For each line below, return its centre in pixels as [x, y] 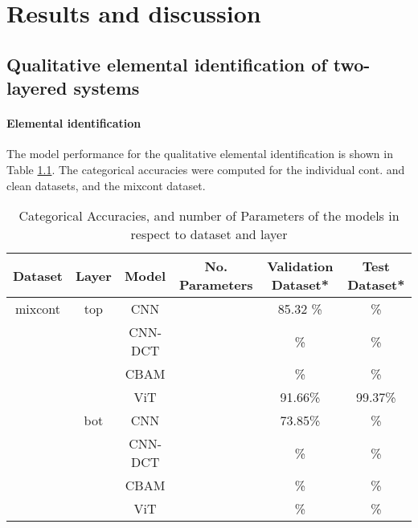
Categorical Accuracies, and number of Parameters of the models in [209, 216]
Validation [300, 266]
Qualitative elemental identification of [167, 64]
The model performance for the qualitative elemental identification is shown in [200, 154]
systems [107, 88]
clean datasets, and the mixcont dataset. [106, 185]
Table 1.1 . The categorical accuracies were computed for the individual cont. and [206, 169]
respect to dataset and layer [209, 234]
